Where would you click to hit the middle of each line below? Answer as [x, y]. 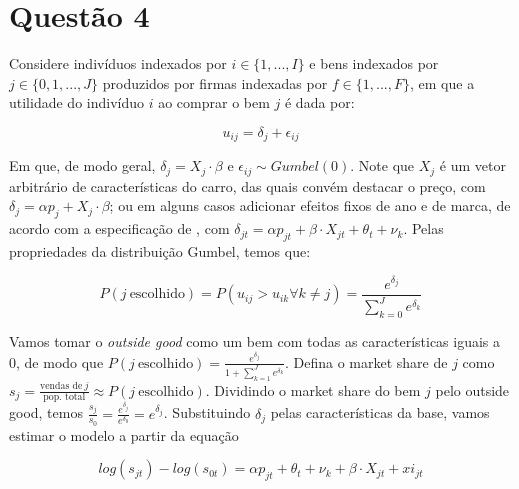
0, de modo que [56, 361]
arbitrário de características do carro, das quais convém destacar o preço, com [247, 185]
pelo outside [472, 389]
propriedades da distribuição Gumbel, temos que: [160, 251]
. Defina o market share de [366, 361]
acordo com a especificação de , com [119, 228]
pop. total [64, 397]
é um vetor [472, 165]
